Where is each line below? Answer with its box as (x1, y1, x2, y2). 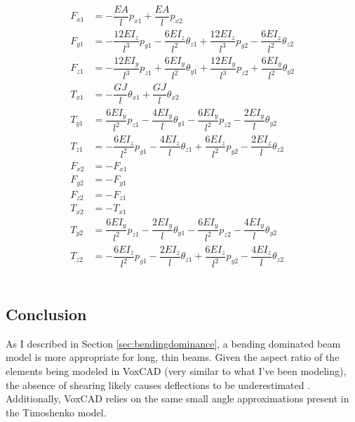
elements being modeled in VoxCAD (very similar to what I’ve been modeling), (6, 364, 347, 378)
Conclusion (6, 303, 87, 324)
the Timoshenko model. (6, 404, 107, 419)
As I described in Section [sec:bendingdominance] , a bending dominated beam (6, 336, 341, 350)
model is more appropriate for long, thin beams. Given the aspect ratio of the (6, 350, 340, 364)
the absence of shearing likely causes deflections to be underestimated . (6, 377, 311, 392)
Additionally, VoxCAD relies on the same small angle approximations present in (6, 391, 349, 406)
